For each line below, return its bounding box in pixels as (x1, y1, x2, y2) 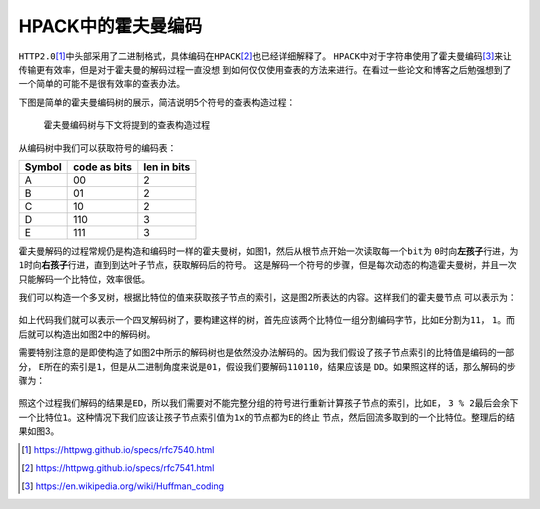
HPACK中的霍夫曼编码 (18, 15, 203, 37)
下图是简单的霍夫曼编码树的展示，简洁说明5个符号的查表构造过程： (18, 96, 296, 108)
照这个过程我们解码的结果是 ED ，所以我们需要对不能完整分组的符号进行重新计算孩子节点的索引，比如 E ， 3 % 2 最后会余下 (18, 397, 519, 409)
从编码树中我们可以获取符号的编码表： (18, 141, 177, 154)
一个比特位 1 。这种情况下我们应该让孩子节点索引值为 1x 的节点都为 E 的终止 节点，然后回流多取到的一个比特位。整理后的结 (18, 411, 515, 423)
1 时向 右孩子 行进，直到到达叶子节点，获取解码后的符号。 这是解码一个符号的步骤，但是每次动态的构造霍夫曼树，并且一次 (18, 259, 517, 271)
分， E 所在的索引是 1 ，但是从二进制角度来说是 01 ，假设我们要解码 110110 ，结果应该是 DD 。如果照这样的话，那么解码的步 (18, 360, 517, 372)
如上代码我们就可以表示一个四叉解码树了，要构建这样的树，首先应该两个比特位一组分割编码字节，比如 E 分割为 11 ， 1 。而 (18, 314, 515, 326)
